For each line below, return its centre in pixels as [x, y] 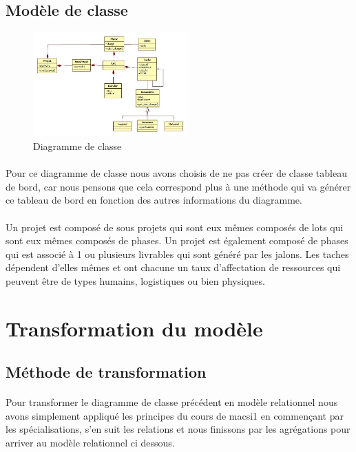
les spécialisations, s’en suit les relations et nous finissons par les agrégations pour [178, 429]
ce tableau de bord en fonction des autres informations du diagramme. [154, 200]
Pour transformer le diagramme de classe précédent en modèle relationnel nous [172, 402]
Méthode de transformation [106, 372]
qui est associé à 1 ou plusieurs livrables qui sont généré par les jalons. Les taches [177, 254]
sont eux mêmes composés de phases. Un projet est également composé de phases [177, 240]
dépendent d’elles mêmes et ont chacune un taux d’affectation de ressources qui [173, 267]
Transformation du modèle [134, 328]
